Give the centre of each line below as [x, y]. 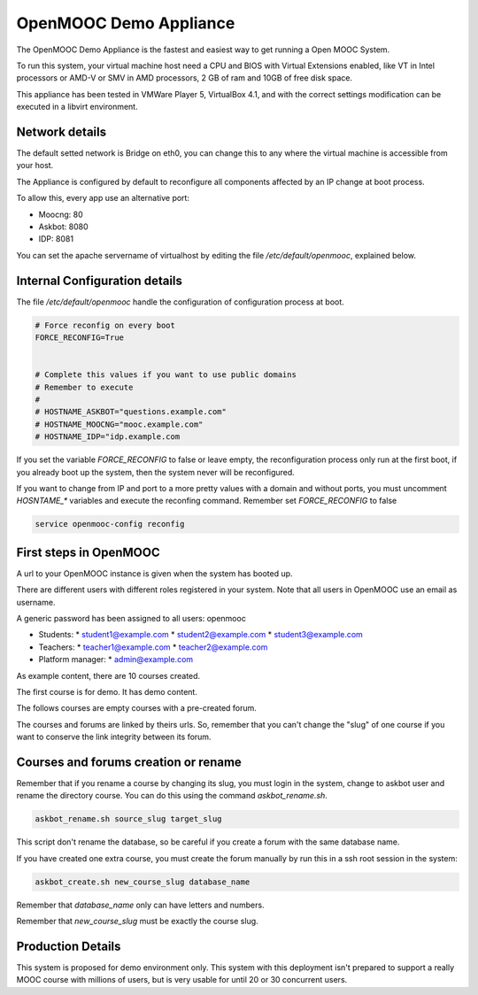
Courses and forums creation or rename [129, 762]
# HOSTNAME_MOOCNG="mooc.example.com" [119, 424]
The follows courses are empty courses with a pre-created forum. [136, 708]
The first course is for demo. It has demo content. [107, 691]
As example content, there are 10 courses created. [108, 675]
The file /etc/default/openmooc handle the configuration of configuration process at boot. [180, 302]
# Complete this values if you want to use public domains [166, 375]
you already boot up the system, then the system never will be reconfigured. [156, 472]
